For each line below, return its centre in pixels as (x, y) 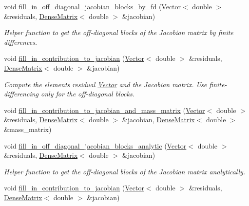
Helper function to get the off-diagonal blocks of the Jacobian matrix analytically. (125, 171)
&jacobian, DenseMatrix (158, 120)
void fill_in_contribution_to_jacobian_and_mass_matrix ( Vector (105, 110)
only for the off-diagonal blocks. (88, 94)
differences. (21, 42)
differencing (21, 94)
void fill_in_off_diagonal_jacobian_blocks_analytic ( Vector (95, 145)
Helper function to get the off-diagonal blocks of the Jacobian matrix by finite (119, 32)
